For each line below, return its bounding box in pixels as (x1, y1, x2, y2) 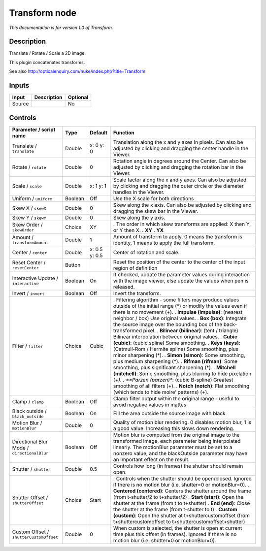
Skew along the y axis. (113, 214, 166, 221)
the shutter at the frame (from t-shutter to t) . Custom (113, 506, 237, 513)
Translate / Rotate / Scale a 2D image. (9, 50, 86, 56)
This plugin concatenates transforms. (9, 59, 85, 65)
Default (89, 129, 108, 136)
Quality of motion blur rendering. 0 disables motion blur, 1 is (113, 419, 252, 425)
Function (113, 129, 135, 136)
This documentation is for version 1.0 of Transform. (9, 25, 113, 31)
